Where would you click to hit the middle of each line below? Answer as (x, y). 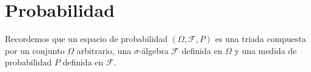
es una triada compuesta (261, 39)
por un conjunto (35, 50)
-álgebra (153, 50)
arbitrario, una (104, 50)
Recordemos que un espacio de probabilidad (86, 39)
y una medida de (266, 50)
